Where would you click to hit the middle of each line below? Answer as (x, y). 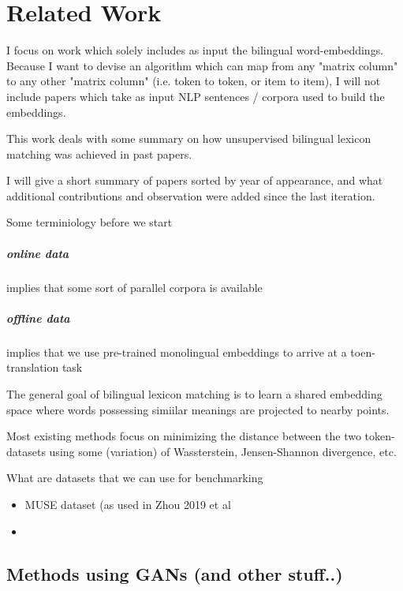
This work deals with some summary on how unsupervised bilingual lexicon (189, 138)
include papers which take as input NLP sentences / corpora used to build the (196, 96)
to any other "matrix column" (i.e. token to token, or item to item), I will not (194, 81)
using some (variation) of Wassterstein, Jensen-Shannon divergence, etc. (223, 451)
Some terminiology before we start (90, 222)
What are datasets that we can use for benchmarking (135, 478)
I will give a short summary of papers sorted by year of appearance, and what (195, 180)
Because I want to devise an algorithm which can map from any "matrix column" (202, 65)
